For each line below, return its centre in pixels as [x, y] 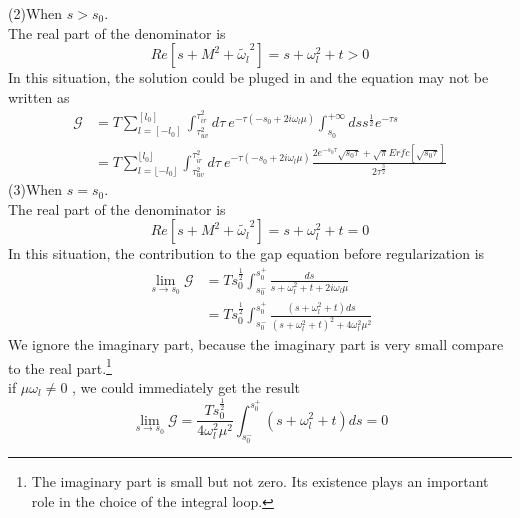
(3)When [35, 189]
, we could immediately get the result [186, 387]
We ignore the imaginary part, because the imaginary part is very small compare [256, 344]
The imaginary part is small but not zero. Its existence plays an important [260, 481]
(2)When [35, 13]
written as [39, 96]
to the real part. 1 [60, 366]
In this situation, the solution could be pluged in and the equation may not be [248, 77]
